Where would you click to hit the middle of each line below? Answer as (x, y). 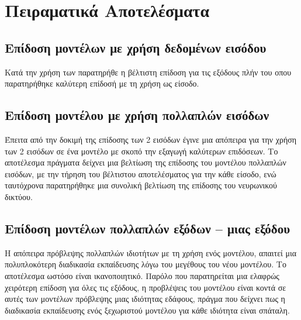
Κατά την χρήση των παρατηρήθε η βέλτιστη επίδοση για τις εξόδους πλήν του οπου (148, 72)
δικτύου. (19, 196)
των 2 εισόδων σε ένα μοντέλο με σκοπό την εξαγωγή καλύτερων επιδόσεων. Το (141, 151)
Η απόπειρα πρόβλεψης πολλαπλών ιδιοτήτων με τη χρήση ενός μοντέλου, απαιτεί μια (151, 252)
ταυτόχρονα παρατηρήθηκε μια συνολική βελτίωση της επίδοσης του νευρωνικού (141, 185)
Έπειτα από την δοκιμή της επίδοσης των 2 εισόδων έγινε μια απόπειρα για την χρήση (151, 139)
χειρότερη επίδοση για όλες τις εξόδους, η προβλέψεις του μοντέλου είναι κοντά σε (146, 287)
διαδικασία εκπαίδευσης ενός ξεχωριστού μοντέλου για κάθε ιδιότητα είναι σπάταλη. (147, 310)
